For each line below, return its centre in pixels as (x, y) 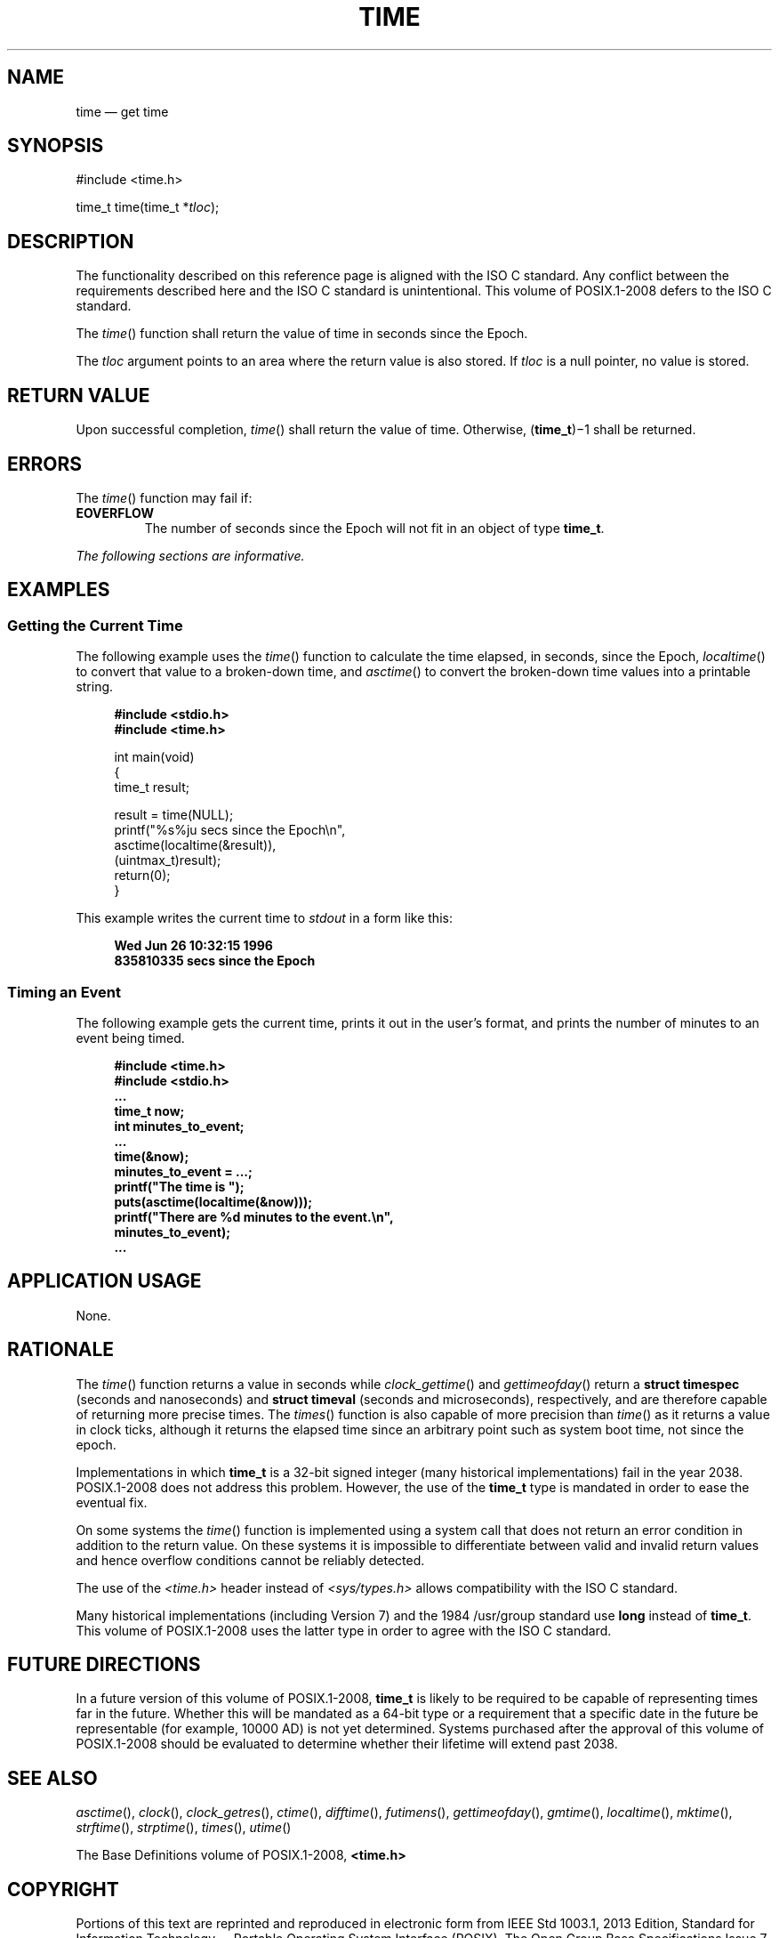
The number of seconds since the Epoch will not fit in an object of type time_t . (374, 528)
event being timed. (130, 1038)
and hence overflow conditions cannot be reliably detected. (250, 1560)
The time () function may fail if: (164, 497)
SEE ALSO (52, 1778)
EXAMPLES (59, 590)
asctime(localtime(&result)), (195, 845)
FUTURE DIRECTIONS (104, 1665)
